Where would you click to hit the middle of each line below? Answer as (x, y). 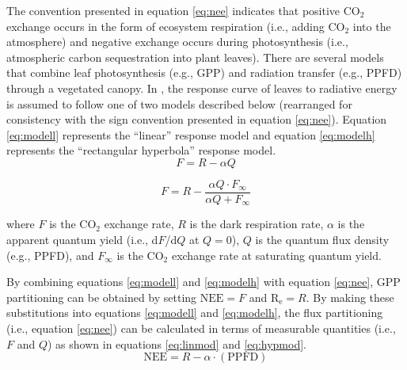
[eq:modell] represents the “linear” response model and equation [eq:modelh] (191, 134)
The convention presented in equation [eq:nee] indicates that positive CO (183, 10)
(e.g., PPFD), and (50, 255)
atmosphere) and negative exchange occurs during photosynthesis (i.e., (177, 42)
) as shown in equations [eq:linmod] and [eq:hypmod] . (177, 343)
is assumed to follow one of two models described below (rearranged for (179, 103)
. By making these (350, 297)
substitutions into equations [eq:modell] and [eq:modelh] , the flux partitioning (195, 313)
